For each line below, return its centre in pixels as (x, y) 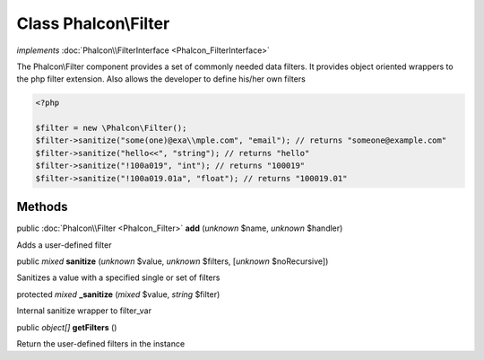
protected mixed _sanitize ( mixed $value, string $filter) (118, 294)
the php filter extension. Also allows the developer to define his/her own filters (161, 79)
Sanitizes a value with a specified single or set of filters (118, 277)
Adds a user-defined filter (64, 245)
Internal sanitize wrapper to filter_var (84, 311)
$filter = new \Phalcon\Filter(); (111, 128)
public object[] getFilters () (67, 327)
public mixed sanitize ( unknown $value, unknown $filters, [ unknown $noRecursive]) (173, 261)
